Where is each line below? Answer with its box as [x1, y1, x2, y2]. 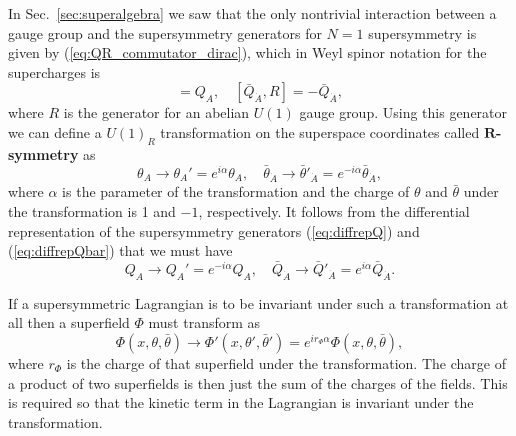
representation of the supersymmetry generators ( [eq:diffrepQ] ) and [8, 220, 420, 241]
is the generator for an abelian [63, 102, 250, 123]
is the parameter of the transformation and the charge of [62, 181, 410, 202]
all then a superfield [8, 312, 130, 333]
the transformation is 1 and [8, 200, 176, 221]
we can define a [8, 121, 102, 142]
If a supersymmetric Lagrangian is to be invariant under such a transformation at [8, 292, 509, 313]
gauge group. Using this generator [299, 102, 508, 123]
